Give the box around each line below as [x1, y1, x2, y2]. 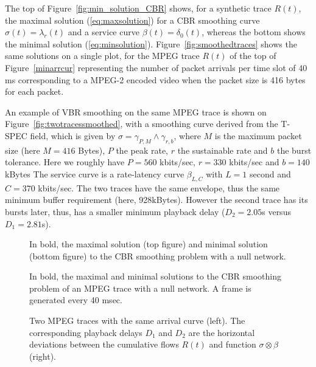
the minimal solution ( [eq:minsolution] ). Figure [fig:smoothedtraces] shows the [5, 37, 297, 50]
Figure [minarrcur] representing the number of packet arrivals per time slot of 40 [5, 61, 307, 74]
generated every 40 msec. [29, 293, 122, 306]
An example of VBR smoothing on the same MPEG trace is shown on [5, 105, 267, 118]
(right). [29, 349, 57, 362]
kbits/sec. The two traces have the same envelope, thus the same [38, 181, 280, 194]
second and [250, 167, 291, 180]
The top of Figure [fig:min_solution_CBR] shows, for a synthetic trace [5, 2, 272, 14]
